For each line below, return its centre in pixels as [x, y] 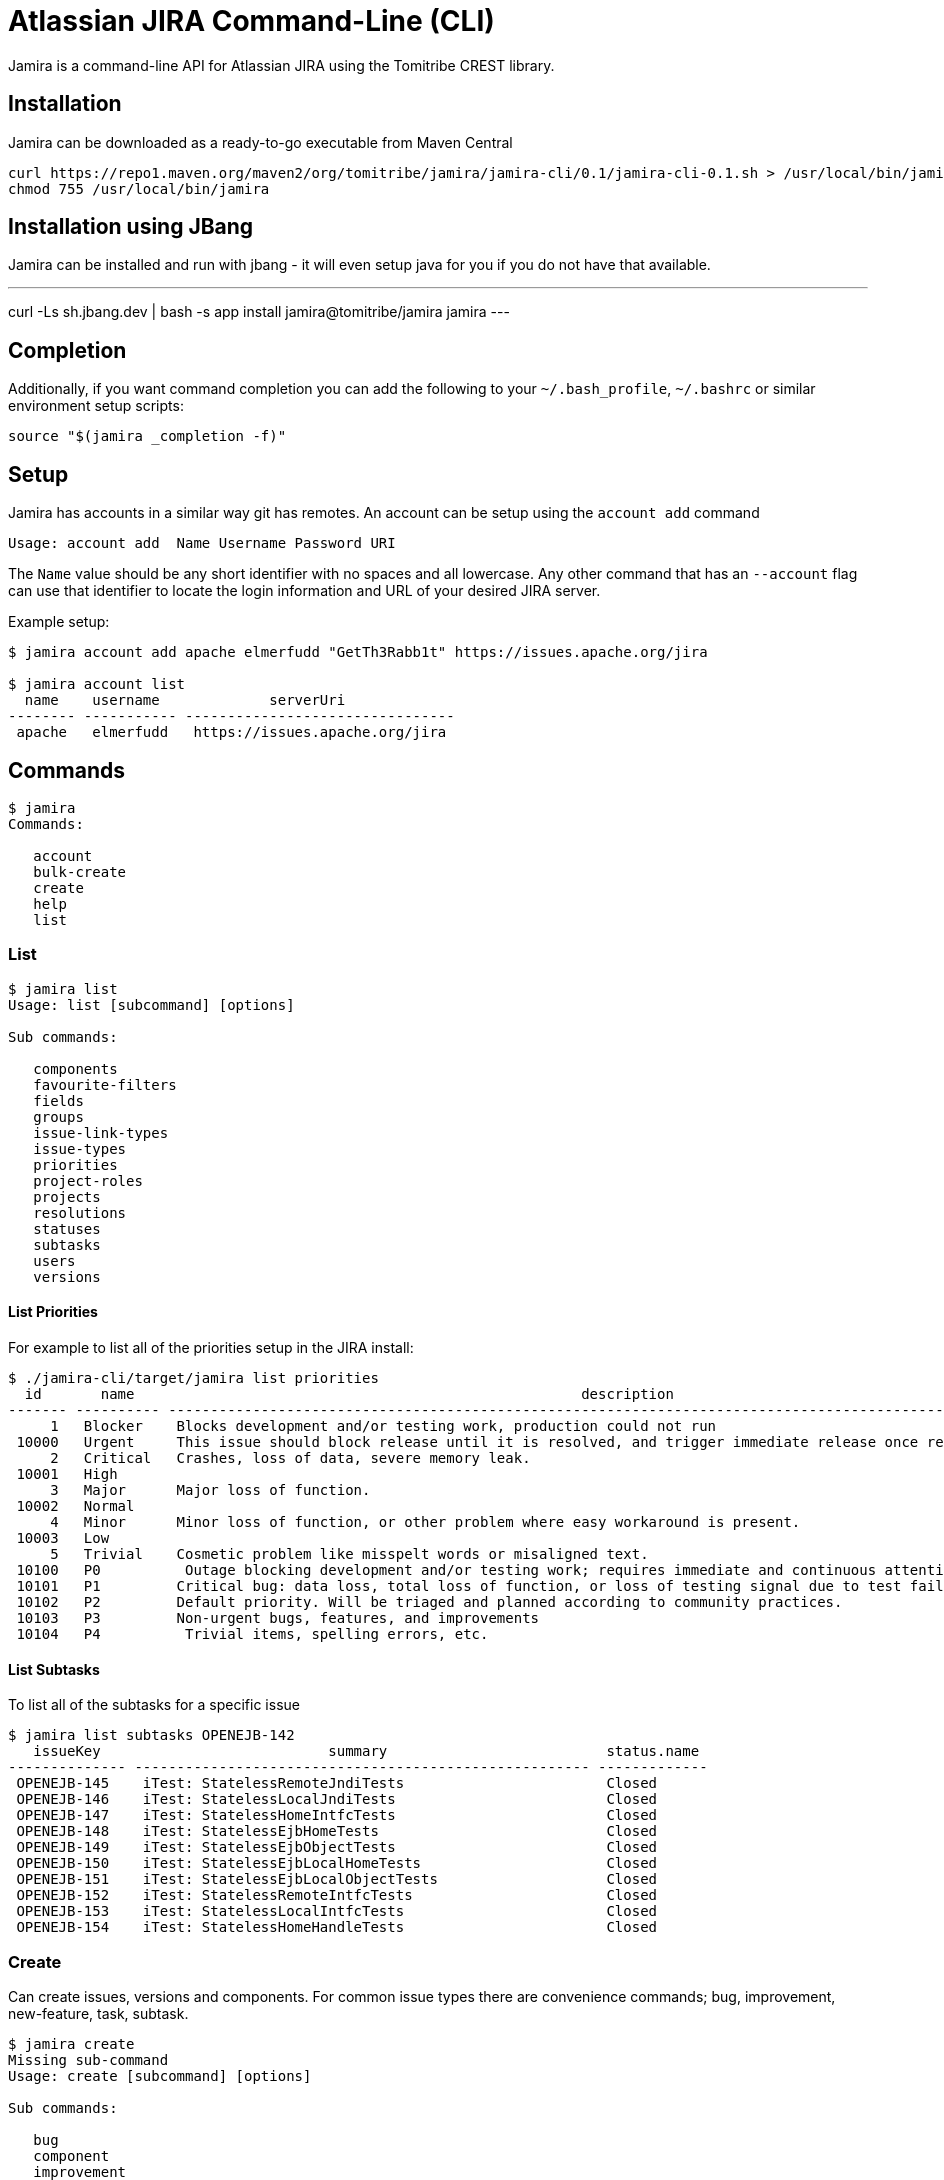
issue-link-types [101, 1132]
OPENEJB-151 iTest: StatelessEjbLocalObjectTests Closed [337, 1879]
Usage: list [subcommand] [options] [151, 1004]
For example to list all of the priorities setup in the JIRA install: [211, 1347]
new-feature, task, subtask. [98, 2013]
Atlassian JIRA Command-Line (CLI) [251, 21]
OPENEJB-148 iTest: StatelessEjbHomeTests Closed [337, 1831]
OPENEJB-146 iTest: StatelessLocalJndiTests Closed [337, 1799]
